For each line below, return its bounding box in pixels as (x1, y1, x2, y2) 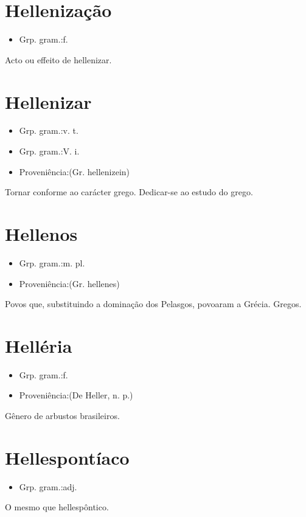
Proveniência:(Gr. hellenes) (19, 277, 120, 290)
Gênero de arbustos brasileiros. (5, 409, 120, 422)
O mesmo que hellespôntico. (5, 501, 109, 513)
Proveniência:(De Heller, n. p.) (19, 389, 133, 401)
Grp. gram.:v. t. (19, 124, 78, 137)
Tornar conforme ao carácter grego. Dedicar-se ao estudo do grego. (5, 186, 253, 198)
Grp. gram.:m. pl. (19, 256, 85, 269)
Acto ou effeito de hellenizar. (5, 53, 112, 66)
